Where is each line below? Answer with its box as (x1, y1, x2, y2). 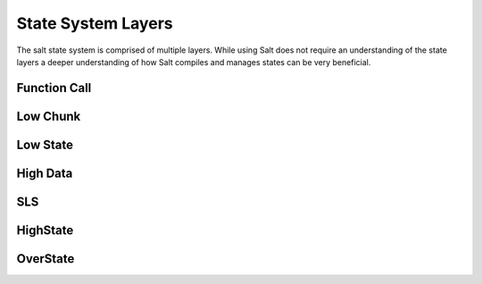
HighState (16, 222, 74, 238)
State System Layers (16, 13, 173, 33)
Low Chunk (16, 108, 81, 124)
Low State (16, 137, 74, 152)
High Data (16, 165, 73, 180)
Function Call (16, 80, 92, 96)
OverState (16, 251, 75, 266)
